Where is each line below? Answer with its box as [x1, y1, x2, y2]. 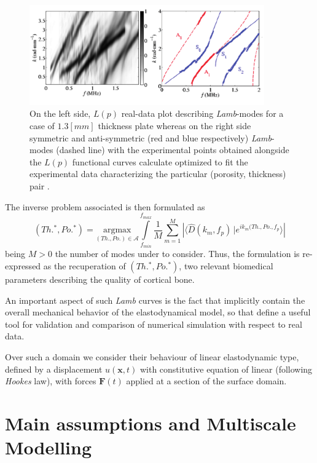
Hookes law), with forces [5, 374, 96, 387]
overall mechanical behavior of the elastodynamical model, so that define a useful [5, 306, 311, 319]
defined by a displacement [5, 362, 103, 375]
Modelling [5, 435, 92, 460]
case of [29, 119, 55, 132]
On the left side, [29, 107, 91, 120]
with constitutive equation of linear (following [139, 362, 313, 375]
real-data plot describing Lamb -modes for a [121, 107, 284, 120]
